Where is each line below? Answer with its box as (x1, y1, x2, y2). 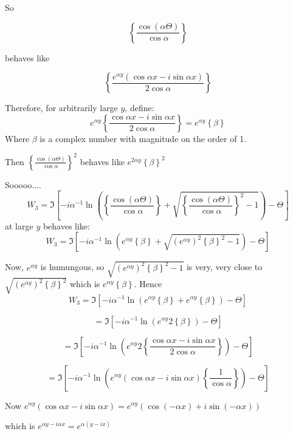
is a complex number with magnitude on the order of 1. (40, 132, 247, 144)
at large (5, 219, 33, 232)
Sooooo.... (5, 178, 41, 191)
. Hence (134, 277, 162, 290)
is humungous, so (40, 260, 105, 273)
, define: (125, 101, 154, 114)
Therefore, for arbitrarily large (5, 101, 118, 114)
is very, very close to (186, 260, 263, 273)
